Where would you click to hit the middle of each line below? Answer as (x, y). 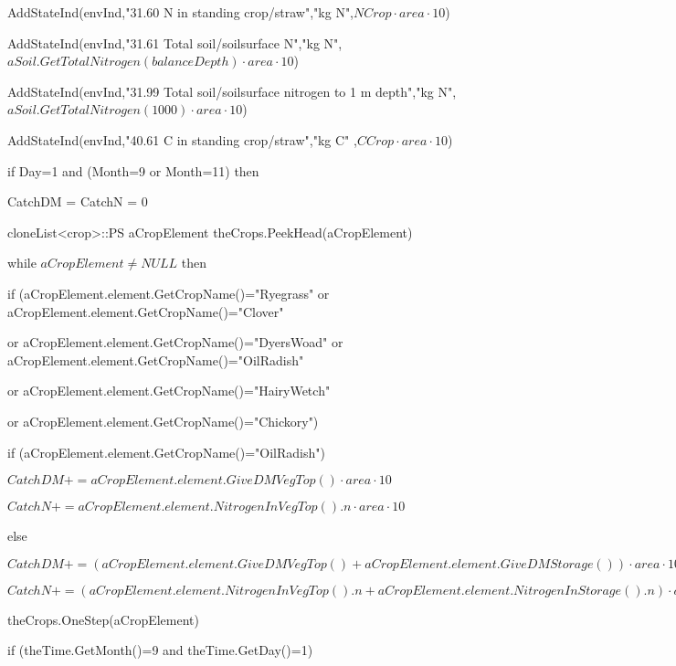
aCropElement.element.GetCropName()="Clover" (146, 311)
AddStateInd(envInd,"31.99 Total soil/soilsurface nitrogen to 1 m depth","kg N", (232, 91)
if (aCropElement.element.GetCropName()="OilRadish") (166, 452)
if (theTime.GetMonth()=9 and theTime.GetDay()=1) (160, 650)
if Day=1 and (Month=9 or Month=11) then (133, 170)
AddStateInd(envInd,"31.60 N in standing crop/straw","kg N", (181, 12)
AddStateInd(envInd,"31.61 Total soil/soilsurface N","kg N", (175, 42)
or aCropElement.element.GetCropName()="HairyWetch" (169, 391)
